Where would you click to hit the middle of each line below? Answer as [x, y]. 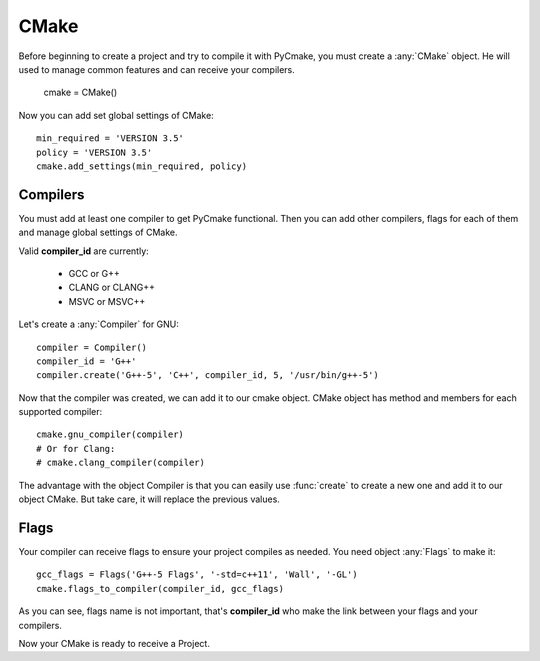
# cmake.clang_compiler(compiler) [120, 463]
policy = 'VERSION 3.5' [94, 152]
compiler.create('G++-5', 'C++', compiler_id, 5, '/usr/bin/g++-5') [207, 375]
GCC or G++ [94, 273]
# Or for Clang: [76, 448]
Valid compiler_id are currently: [83, 251]
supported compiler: [60, 412]
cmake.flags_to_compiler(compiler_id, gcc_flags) [160, 588]
